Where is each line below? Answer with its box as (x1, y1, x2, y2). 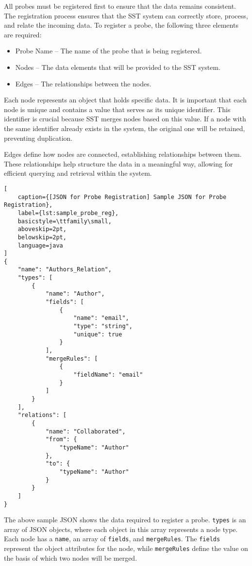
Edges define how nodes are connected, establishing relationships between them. (4, 149, 242, 159)
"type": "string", (73, 323, 133, 330)
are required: (4, 29, 42, 39)
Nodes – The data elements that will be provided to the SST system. (15, 62, 221, 72)
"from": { (45, 436, 77, 443)
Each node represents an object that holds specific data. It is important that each (4, 95, 247, 105)
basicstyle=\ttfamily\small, (17, 217, 112, 225)
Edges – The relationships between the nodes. (15, 78, 151, 88)
